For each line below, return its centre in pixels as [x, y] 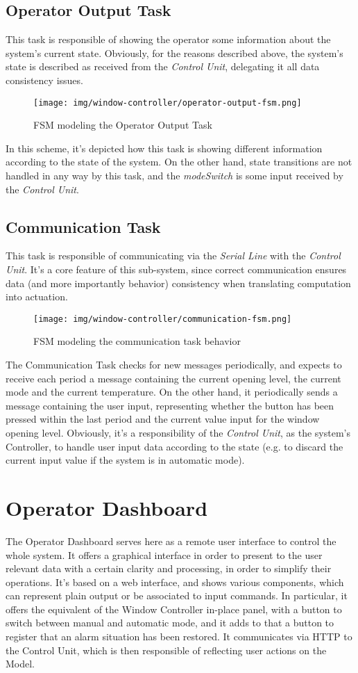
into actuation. [37, 297]
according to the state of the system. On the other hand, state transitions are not [179, 162]
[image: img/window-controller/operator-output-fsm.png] [168, 103]
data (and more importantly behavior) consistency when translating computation [178, 283]
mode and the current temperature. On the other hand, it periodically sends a [172, 392]
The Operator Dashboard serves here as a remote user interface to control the [171, 541]
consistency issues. [44, 80]
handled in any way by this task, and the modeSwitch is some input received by [174, 176]
